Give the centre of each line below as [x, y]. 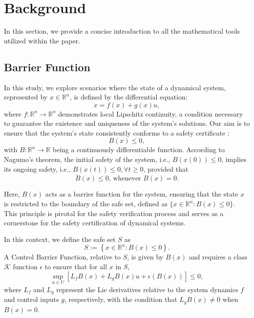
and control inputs [32, 299]
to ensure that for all [76, 267]
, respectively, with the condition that [121, 299]
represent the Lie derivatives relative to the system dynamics [147, 289]
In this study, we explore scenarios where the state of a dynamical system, [115, 87]
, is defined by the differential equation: [128, 97]
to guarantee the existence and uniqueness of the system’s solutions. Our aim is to [127, 123]
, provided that [166, 169]
